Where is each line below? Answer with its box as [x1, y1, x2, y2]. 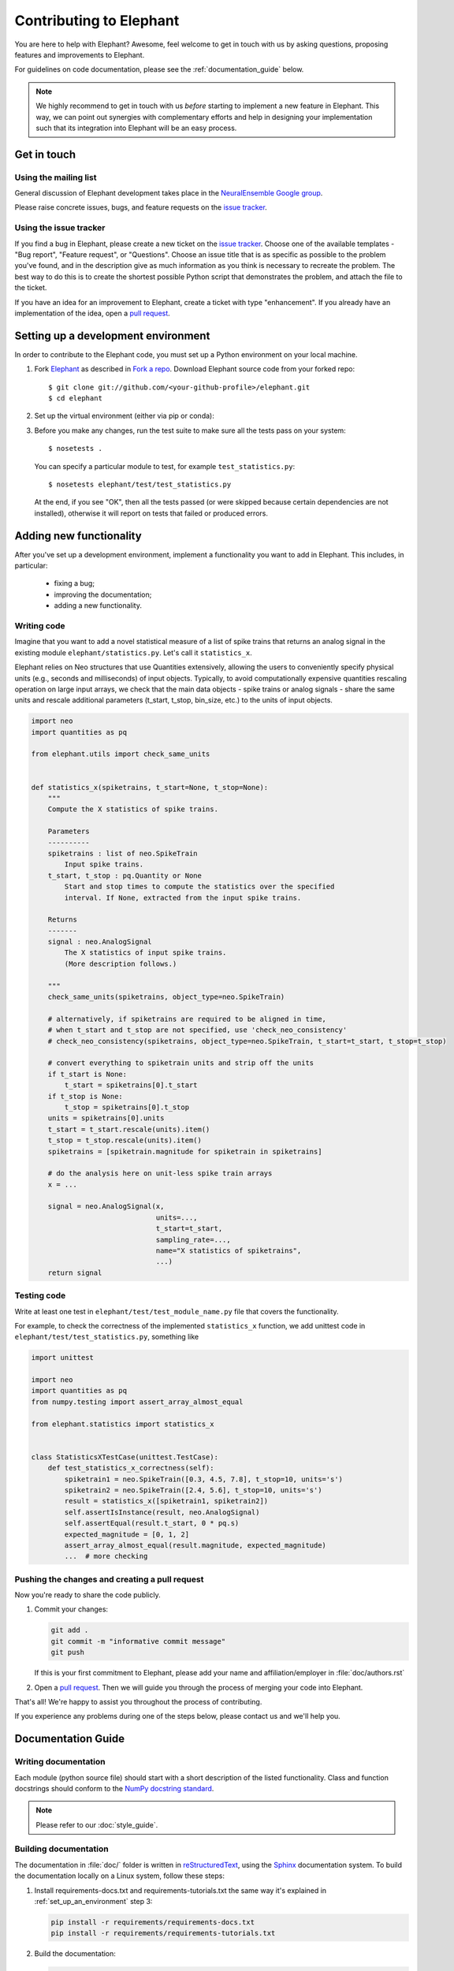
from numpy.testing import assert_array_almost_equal [31, 1397, 244, 1407]
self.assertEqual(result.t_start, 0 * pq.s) [64, 1518, 240, 1528]
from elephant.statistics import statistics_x [31, 1419, 214, 1429]
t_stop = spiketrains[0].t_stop [64, 1102, 189, 1112]
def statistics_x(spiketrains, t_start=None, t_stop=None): [31, 783, 269, 792]
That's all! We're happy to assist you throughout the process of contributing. [14, 1697, 262, 1706]
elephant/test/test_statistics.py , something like [14, 1332, 199, 1342]
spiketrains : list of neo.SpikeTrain [47, 848, 198, 858]
